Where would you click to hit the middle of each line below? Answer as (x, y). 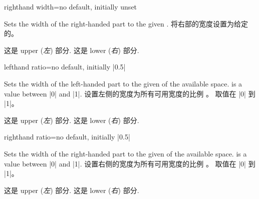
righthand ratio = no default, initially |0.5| (67, 137)
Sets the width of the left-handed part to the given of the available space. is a (123, 83)
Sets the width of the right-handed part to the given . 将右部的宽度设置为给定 (126, 23)
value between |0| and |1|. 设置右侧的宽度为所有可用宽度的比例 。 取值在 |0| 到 (130, 163)
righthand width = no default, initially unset (71, 6)
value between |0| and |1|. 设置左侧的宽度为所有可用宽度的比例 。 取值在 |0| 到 (130, 93)
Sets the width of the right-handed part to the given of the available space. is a (125, 153)
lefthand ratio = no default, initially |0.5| (65, 67)
